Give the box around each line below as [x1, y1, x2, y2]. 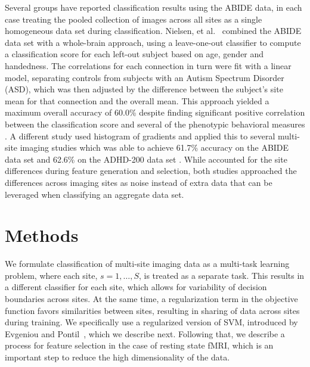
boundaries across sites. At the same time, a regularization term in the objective [5, 293, 298, 304]
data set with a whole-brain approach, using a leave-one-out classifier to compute [5, 36, 301, 48]
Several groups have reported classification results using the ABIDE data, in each [5, 1, 302, 13]
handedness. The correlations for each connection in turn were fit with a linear [5, 59, 292, 71]
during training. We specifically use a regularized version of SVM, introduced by [5, 316, 298, 328]
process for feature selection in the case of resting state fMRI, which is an [5, 339, 274, 352]
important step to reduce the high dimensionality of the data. [5, 350, 230, 363]
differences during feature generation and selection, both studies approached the [5, 164, 297, 177]
